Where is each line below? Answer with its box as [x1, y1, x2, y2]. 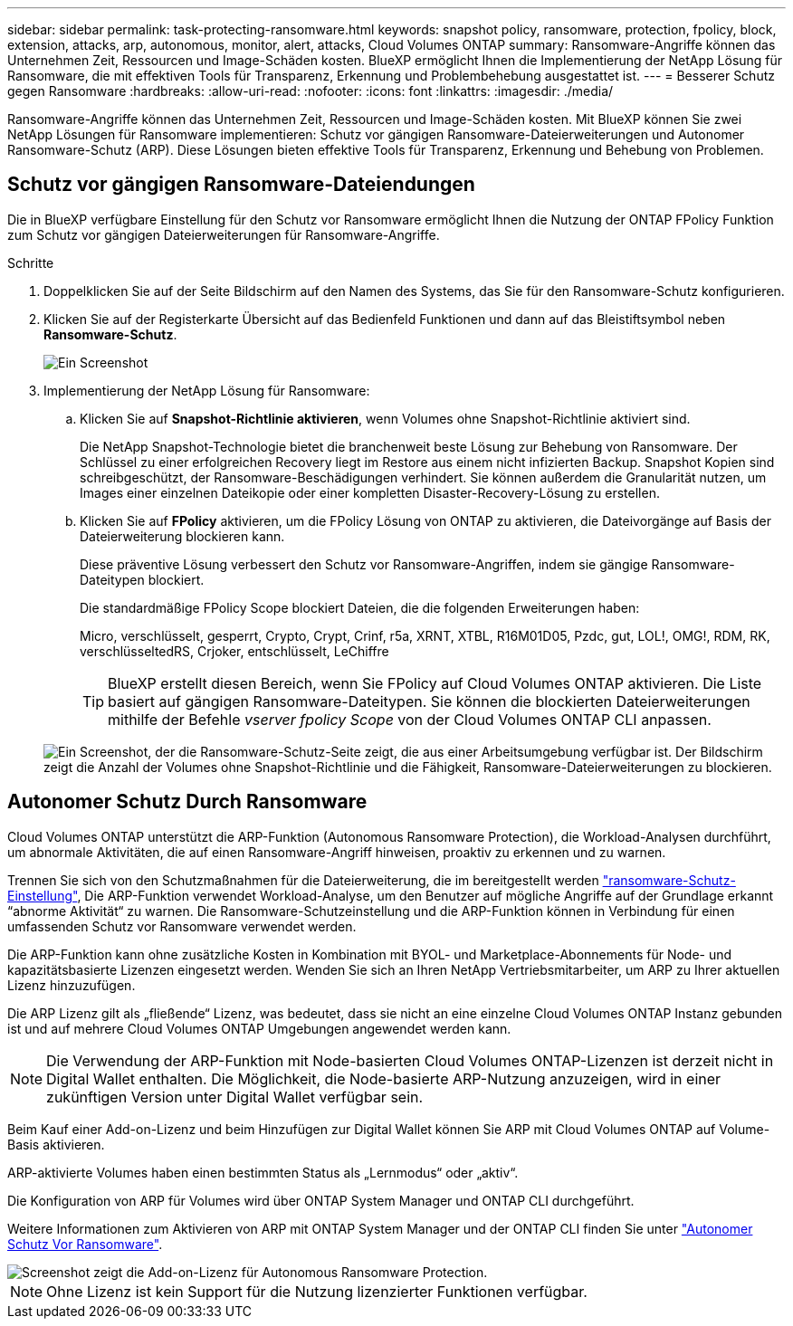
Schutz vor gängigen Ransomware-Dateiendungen [7, 173, 475, 196]
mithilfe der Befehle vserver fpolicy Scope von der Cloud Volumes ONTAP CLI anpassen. [108, 710, 712, 729]
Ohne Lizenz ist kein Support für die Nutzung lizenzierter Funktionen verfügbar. [46, 1282, 588, 1301]
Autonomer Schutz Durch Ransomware [7, 790, 368, 814]
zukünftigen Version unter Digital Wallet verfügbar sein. [46, 1087, 424, 1106]
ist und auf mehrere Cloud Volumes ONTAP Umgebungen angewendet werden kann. [7, 1020, 511, 1036]
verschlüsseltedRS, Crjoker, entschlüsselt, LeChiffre [80, 643, 389, 659]
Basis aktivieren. [7, 1136, 105, 1152]
